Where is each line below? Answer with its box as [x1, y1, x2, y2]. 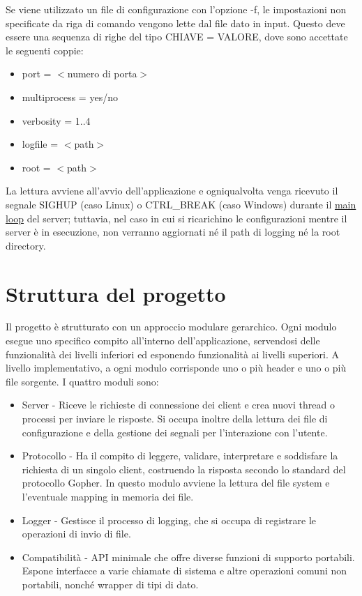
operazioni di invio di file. [22, 526, 131, 541]
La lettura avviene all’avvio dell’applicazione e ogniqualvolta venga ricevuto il [6, 183, 338, 198]
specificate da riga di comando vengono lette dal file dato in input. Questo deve [6, 15, 345, 30]
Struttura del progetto [6, 279, 226, 307]
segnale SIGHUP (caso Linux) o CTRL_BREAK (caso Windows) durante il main [6, 197, 356, 211]
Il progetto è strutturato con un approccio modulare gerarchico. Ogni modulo [6, 319, 337, 334]
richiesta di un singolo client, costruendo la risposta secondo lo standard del [22, 461, 346, 476]
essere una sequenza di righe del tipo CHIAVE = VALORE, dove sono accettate [6, 29, 348, 44]
